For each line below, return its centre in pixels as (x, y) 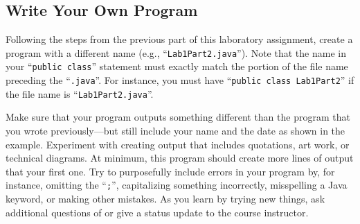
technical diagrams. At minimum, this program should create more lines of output (180, 158)
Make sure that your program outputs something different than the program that (178, 117)
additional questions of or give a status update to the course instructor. (157, 212)
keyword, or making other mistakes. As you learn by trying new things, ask (165, 199)
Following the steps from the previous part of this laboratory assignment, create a (179, 39)
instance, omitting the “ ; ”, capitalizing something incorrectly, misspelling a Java (177, 185)
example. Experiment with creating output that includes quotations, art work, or (178, 144)
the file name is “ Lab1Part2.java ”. (80, 93)
